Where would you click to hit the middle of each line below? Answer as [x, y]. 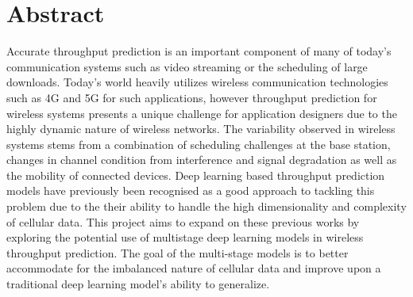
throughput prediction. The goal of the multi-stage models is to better [178, 252]
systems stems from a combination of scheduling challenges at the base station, [199, 144]
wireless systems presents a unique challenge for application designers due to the [202, 113]
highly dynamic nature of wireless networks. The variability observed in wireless [201, 129]
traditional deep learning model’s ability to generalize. [138, 284]
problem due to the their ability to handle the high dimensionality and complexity [206, 206]
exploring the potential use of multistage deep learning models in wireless [185, 237]
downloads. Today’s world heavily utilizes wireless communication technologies [197, 82]
